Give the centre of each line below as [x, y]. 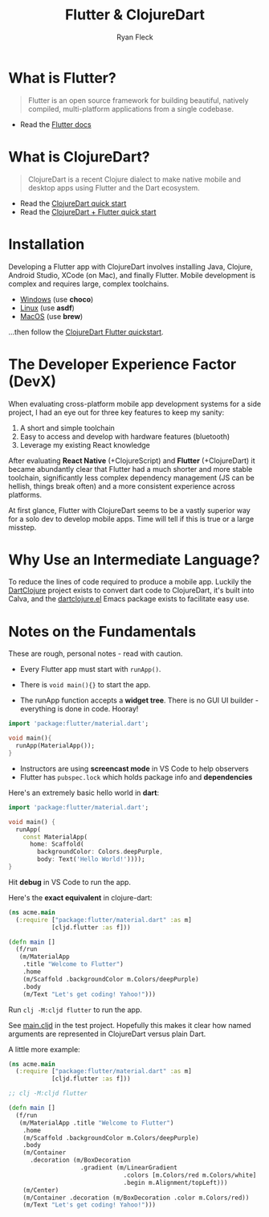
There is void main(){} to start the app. [85, 685]
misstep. [22, 527]
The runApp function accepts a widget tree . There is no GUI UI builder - [139, 700]
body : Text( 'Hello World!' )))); [92, 859]
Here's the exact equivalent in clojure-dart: [80, 897]
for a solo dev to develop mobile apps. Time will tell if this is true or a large [131, 518]
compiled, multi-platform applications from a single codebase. [131, 109]
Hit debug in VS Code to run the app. [69, 882]
